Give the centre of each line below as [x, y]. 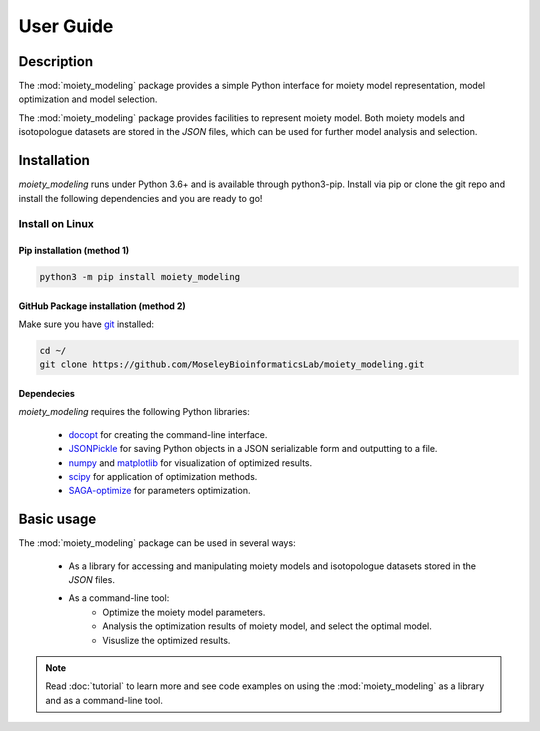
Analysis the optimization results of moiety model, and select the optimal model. [267, 626]
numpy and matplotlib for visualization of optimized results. [190, 462]
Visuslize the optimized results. [166, 640]
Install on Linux [56, 224]
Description [56, 61]
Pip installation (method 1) [74, 251]
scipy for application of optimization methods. [163, 476]
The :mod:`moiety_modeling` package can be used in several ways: [157, 543]
